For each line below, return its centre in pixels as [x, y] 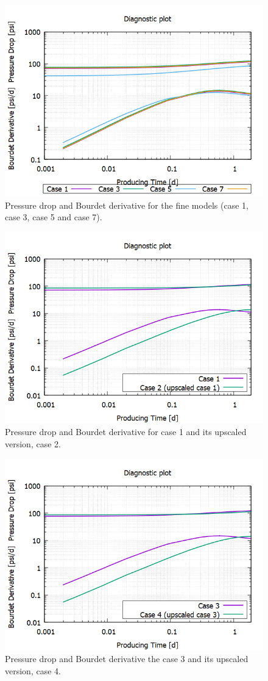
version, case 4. [33, 670]
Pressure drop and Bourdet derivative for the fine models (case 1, [127, 205]
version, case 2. [33, 444]
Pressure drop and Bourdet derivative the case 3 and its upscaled [127, 659]
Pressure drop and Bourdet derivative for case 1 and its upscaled [126, 432]
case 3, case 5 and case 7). [54, 217]
